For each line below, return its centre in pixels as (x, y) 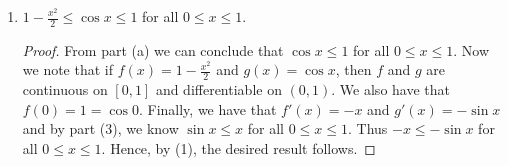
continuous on (65, 89)
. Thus (367, 128)
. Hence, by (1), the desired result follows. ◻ (238, 148)
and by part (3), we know (100, 128)
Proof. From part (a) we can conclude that (153, 49)
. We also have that (390, 89)
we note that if (68, 69)
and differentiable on (218, 89)
